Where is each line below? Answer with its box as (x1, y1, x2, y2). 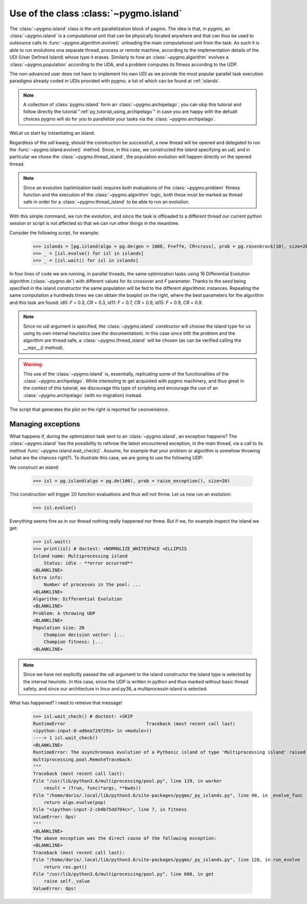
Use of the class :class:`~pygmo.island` (9, 8, 183, 19)
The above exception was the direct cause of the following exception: (33, 835, 217, 841)
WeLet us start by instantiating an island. (9, 130, 95, 136)
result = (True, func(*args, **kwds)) (43, 785, 141, 791)
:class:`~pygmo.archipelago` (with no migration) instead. (23, 392, 143, 398)
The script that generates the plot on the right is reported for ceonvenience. (9, 406, 169, 413)
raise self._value (43, 878, 90, 884)
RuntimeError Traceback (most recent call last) (33, 721, 235, 726)
